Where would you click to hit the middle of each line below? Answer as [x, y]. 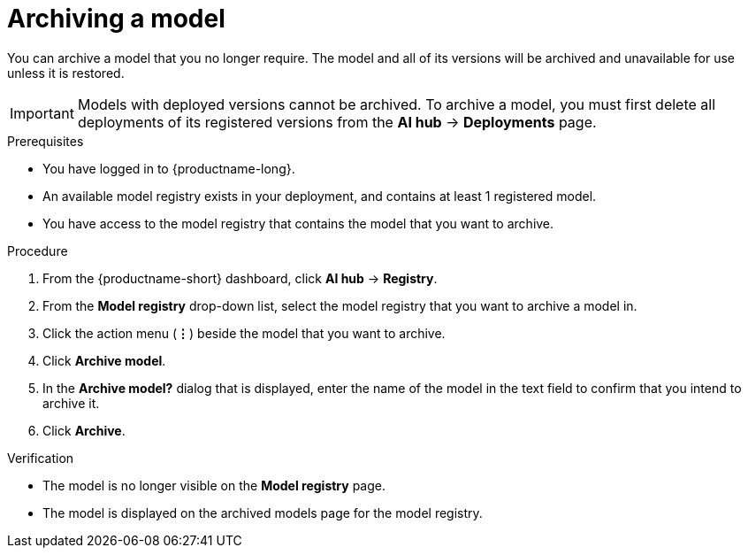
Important [42, 113]
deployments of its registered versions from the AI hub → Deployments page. [337, 122]
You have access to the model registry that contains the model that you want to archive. [298, 223]
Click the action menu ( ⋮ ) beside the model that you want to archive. [244, 333]
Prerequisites [46, 141]
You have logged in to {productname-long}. [169, 168]
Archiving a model [116, 19]
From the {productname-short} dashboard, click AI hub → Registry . [240, 278]
